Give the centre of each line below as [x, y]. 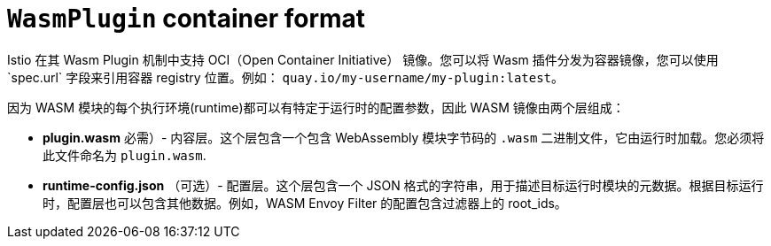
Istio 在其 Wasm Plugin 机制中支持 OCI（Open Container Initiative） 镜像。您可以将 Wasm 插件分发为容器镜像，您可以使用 [363, 59]
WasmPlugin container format [187, 19]
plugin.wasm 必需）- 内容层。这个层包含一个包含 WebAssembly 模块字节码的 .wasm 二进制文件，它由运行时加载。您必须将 [404, 137]
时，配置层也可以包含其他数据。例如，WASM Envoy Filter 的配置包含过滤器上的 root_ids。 [305, 203]
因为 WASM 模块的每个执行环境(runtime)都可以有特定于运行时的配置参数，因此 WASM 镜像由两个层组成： [316, 107]
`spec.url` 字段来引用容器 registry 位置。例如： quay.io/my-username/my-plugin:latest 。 [286, 77]
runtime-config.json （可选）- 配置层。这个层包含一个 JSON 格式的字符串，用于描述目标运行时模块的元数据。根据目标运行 [403, 185]
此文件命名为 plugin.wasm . [125, 155]
